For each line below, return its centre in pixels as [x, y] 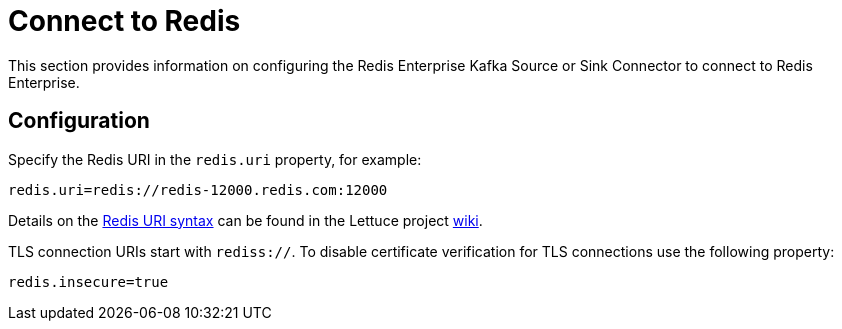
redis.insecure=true [88, 281]
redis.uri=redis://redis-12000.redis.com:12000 [198, 189]
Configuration [79, 121]
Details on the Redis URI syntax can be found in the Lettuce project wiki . [245, 220]
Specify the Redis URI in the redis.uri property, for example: [215, 159]
